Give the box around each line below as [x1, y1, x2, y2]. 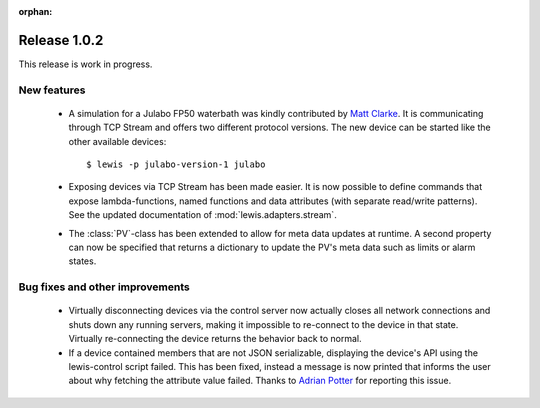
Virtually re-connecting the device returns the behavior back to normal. [68, 333, 362, 345]
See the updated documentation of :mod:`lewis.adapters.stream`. [68, 209, 337, 221]
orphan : [18, 6, 53, 17]
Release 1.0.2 [18, 31, 104, 49]
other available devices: [68, 135, 167, 147]
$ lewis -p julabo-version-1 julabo [86, 159, 266, 170]
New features [18, 83, 86, 97]
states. [68, 255, 97, 267]
